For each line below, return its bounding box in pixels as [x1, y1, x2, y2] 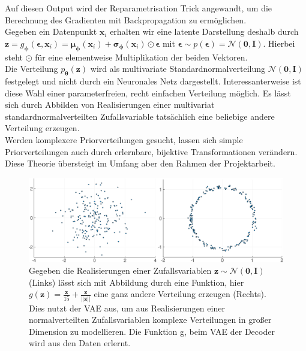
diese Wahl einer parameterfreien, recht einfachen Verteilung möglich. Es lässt [5, 86, 291, 99]
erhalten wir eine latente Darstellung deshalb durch [110, 25, 299, 38]
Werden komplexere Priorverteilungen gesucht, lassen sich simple [5, 133, 243, 146]
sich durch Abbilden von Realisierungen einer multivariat [5, 98, 215, 111]
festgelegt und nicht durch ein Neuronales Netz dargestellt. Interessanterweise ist [5, 74, 301, 87]
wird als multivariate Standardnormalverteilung [90, 62, 266, 75]
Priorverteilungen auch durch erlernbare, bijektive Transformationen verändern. [5, 145, 298, 158]
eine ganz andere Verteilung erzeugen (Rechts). [94, 288, 266, 300]
